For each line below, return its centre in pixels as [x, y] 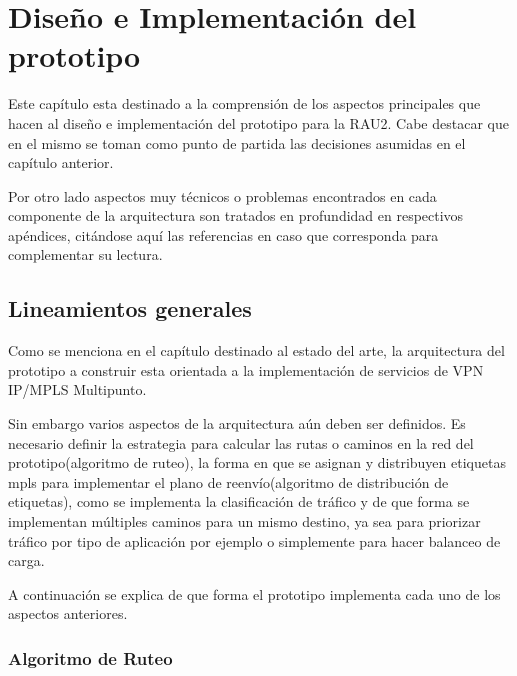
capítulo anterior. [61, 162]
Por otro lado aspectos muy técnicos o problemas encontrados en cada [222, 195]
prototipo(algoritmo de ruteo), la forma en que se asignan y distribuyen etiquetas [257, 462]
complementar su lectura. [85, 254]
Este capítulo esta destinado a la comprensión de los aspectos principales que [244, 103]
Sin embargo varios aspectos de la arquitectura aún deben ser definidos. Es [237, 423]
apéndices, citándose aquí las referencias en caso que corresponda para [223, 234]
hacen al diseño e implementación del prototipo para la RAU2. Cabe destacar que [258, 122]
